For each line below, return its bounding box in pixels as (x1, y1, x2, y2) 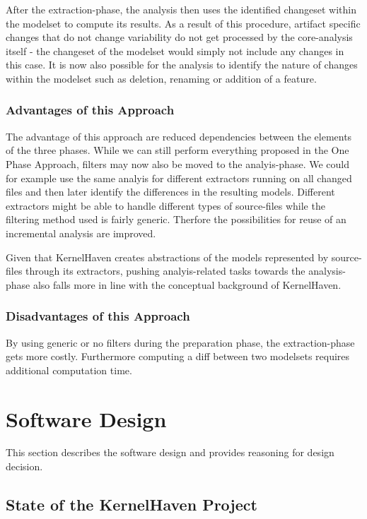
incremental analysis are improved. (6, 225, 156, 240)
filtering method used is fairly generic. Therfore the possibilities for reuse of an (6, 212, 346, 227)
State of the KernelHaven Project (6, 494, 257, 515)
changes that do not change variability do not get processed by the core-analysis (6, 30, 353, 44)
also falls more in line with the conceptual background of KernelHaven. (33, 277, 342, 292)
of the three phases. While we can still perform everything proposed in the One (6, 143, 349, 157)
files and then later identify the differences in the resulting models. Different (6, 184, 335, 199)
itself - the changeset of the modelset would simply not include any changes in (6, 43, 344, 58)
